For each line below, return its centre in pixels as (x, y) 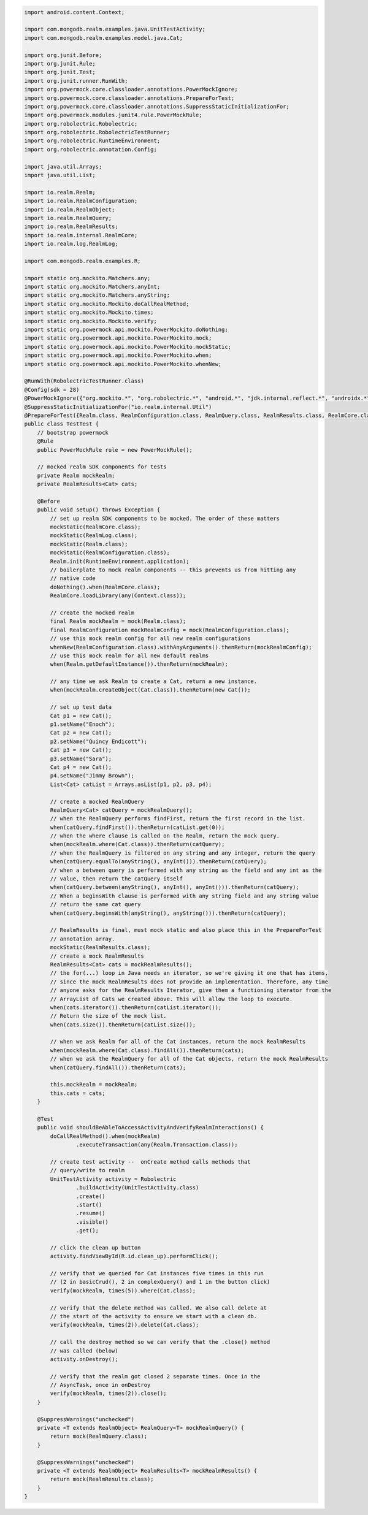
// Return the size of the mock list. (108, 1016)
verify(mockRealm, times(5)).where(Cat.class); (123, 1290)
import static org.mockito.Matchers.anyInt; (92, 287)
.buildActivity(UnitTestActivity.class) (137, 1188)
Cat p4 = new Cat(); (81, 767)
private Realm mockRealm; (76, 475)
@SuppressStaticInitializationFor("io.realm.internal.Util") (118, 407)
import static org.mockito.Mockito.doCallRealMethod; (107, 304)
